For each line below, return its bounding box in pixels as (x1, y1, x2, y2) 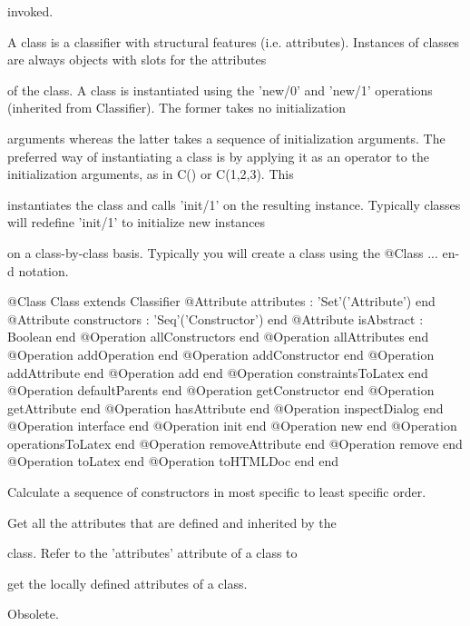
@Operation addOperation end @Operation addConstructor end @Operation (7, 344, 435, 363)
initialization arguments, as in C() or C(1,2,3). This (7, 164, 294, 184)
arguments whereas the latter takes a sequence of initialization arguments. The (7, 128, 446, 147)
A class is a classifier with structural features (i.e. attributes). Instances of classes (7, 32, 460, 51)
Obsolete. (7, 604, 59, 623)
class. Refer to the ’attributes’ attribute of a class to (7, 543, 298, 562)
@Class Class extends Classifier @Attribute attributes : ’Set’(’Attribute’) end (7, 292, 436, 311)
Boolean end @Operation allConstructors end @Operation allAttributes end (7, 327, 429, 346)
